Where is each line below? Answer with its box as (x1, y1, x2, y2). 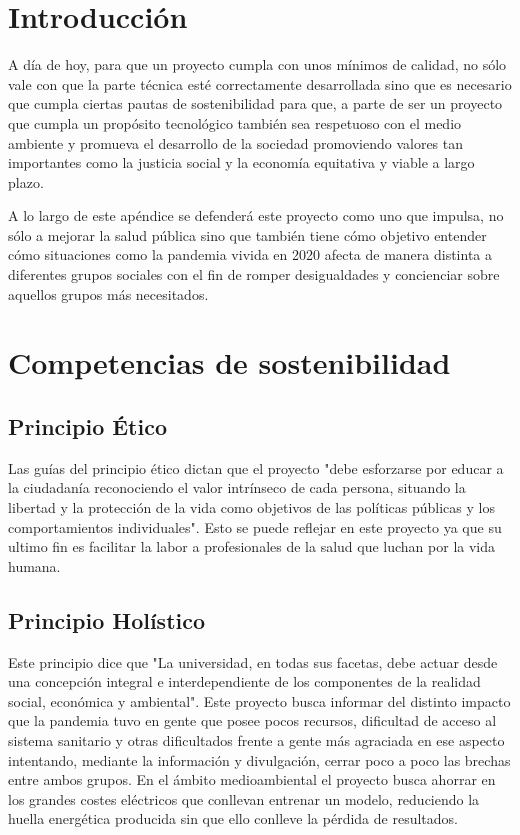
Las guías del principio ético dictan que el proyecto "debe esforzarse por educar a (8, 457, 504, 478)
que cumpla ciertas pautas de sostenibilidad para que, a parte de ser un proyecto (8, 93, 503, 114)
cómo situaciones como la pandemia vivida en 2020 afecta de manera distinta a (8, 244, 493, 265)
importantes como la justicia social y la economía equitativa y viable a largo (8, 152, 475, 173)
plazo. (8, 171, 44, 192)
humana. (8, 555, 61, 576)
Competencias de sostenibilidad (8, 342, 451, 383)
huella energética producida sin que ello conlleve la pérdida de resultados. (8, 808, 458, 829)
